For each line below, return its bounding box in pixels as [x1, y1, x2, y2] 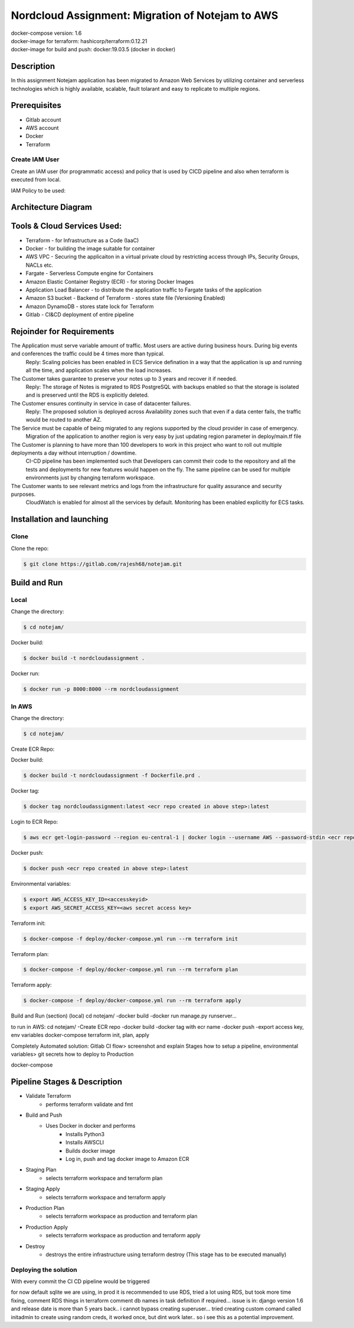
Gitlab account [25, 116, 61, 123]
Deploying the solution [11, 1265, 78, 1274]
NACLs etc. [25, 261, 53, 269]
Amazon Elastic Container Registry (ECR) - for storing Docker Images [25, 278, 194, 285]
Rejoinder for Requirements [11, 326, 114, 336]
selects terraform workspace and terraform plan [45, 1175, 163, 1182]
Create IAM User [11, 155, 60, 163]
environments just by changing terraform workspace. [25, 474, 155, 481]
